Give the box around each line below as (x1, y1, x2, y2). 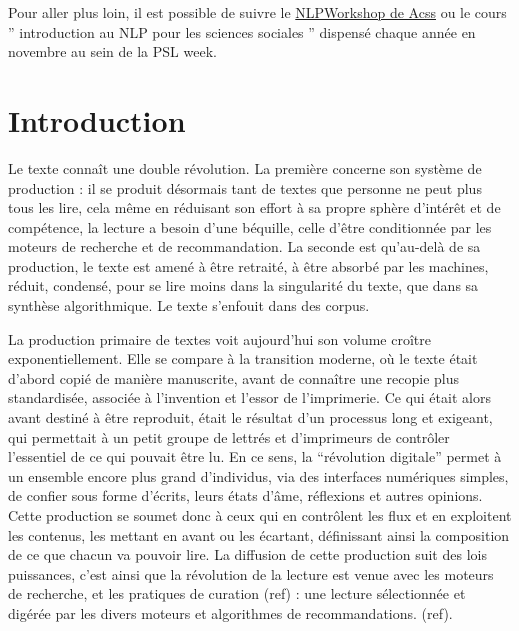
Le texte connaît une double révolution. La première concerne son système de (8, 157, 482, 178)
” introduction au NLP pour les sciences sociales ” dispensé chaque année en (8, 21, 476, 42)
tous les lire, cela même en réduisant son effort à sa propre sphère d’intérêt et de (8, 197, 501, 218)
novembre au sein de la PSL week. (8, 41, 217, 62)
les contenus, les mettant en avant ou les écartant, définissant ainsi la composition (8, 524, 510, 545)
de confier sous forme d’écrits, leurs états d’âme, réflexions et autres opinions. (8, 485, 483, 506)
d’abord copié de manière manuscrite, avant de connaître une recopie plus (8, 367, 460, 388)
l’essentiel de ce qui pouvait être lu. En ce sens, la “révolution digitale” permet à (8, 446, 502, 467)
